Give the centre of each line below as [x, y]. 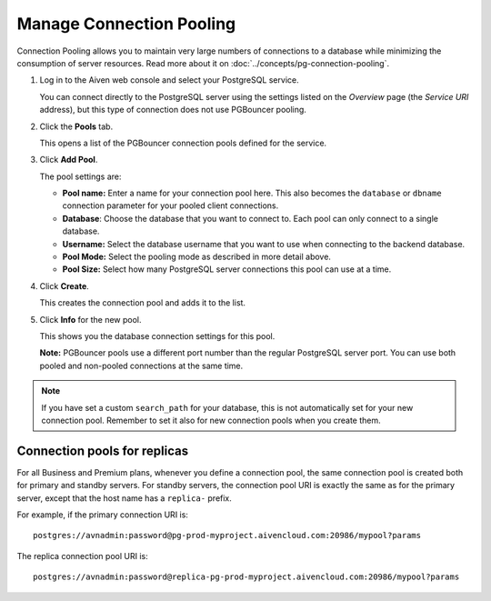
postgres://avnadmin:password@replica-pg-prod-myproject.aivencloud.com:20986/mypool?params [246, 577]
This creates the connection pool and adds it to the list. [142, 303]
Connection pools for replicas [103, 451]
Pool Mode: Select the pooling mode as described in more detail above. [197, 257]
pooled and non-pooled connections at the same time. [141, 366]
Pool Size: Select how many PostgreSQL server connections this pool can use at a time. [227, 269]
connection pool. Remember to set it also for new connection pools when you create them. [211, 420]
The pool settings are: [80, 176]
